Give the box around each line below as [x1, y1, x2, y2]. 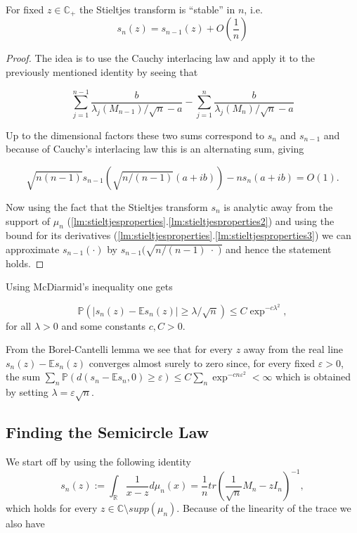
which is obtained [275, 369, 351, 384]
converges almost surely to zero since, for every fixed [89, 355, 316, 370]
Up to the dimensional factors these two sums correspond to [6, 127, 265, 142]
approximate [6, 241, 60, 256]
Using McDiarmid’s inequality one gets [6, 279, 173, 294]
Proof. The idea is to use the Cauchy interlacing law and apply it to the [6, 51, 315, 65]
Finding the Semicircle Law [6, 421, 209, 443]
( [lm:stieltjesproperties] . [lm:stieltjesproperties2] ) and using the [67, 213, 335, 228]
